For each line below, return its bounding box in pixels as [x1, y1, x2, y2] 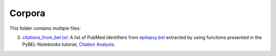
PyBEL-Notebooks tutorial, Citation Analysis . [22, 41, 116, 47]
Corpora [9, 8, 45, 19]
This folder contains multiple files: [9, 25, 81, 31]
